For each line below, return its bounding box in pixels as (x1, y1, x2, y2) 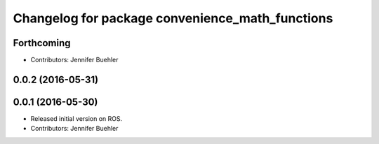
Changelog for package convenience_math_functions (13, 10, 333, 26)
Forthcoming (13, 37, 71, 49)
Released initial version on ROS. (30, 114, 123, 122)
